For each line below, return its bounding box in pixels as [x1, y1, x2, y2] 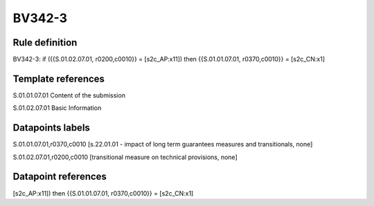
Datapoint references [12, 171, 107, 182]
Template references [12, 73, 105, 84]
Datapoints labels [12, 122, 90, 134]
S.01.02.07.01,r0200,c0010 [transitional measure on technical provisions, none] [12, 153, 238, 161]
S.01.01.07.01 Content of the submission [12, 91, 126, 100]
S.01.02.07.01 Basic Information [12, 104, 102, 112]
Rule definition [12, 37, 78, 48]
